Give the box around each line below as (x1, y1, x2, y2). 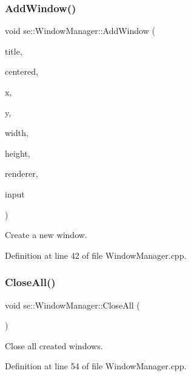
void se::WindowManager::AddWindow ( (5, 24, 155, 37)
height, (5, 146, 30, 159)
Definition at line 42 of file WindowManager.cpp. (5, 248, 187, 261)
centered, (5, 65, 38, 78)
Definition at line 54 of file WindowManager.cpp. (5, 360, 187, 372)
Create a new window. (5, 228, 87, 241)
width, (5, 126, 28, 139)
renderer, (5, 167, 38, 180)
